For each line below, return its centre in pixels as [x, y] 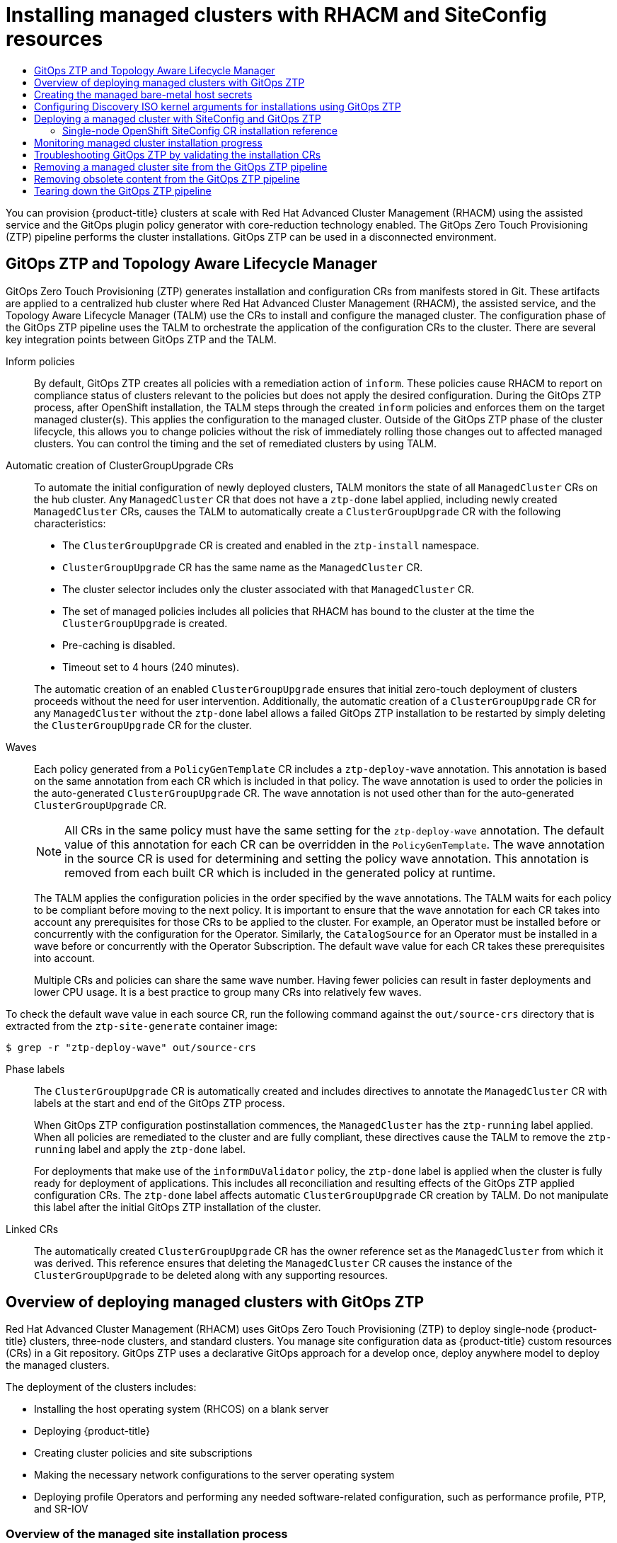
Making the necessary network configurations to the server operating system [214, 1475]
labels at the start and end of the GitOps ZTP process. [160, 1103]
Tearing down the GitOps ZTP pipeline [123, 190]
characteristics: [70, 523]
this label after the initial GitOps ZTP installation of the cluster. [178, 1207]
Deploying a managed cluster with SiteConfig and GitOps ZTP [178, 118]
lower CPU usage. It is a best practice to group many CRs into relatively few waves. [228, 992]
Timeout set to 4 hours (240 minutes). [151, 667]
